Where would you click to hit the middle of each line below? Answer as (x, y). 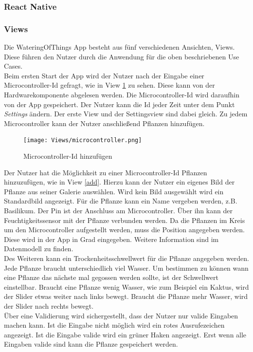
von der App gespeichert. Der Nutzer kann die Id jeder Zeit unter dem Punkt (119, 104)
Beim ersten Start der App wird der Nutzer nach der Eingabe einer (104, 75)
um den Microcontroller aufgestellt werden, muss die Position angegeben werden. (124, 230)
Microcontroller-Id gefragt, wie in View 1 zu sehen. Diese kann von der (109, 85)
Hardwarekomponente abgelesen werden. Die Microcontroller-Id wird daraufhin (122, 95)
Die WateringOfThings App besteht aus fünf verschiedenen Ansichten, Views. (119, 47)
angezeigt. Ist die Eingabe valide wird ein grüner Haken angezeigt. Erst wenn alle (125, 334)
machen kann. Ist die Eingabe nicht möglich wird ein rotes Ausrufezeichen (114, 325)
